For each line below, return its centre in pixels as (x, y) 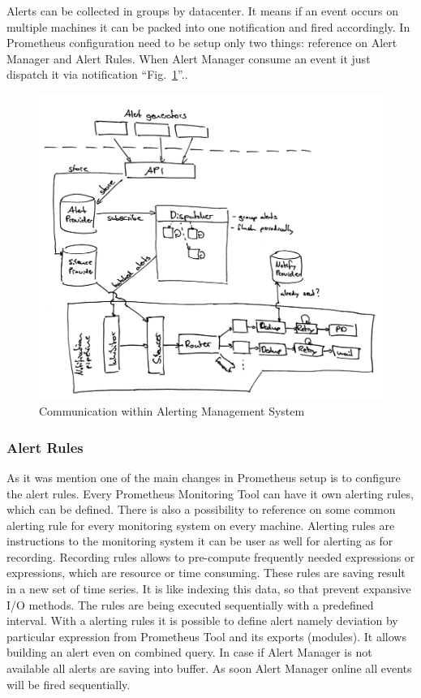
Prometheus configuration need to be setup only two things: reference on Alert (202, 43)
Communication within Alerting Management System (172, 411)
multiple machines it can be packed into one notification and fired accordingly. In (208, 26)
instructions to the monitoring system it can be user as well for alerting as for (200, 541)
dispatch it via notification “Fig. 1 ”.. (97, 74)
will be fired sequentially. (69, 684)
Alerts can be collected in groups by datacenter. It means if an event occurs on (203, 11)
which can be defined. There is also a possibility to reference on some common (201, 509)
